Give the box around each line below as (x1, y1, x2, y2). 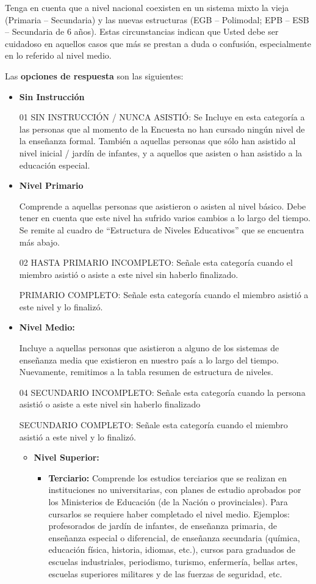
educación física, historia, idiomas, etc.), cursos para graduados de (48, 543, 296, 556)
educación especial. (19, 158, 90, 171)
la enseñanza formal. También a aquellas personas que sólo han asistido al (19, 134, 296, 147)
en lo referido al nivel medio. (5, 49, 112, 62)
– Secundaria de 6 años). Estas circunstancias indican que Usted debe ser (5, 25, 279, 38)
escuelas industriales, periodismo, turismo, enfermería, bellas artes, (48, 555, 298, 568)
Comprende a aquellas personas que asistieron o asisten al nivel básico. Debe (19, 199, 306, 212)
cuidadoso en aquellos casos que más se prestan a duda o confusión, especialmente (5, 37, 311, 49)
